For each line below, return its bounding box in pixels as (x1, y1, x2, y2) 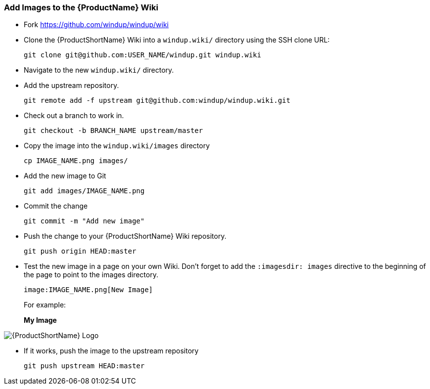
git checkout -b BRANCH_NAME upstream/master (24, 127, 203, 135)
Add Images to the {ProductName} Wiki (4, 2, 159, 12)
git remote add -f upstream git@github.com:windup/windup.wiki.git (24, 96, 291, 105)
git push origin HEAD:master (24, 247, 136, 256)
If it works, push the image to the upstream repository (24, 346, 199, 355)
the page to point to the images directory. (24, 270, 159, 279)
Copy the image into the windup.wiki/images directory (24, 141, 210, 150)
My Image (24, 316, 57, 325)
